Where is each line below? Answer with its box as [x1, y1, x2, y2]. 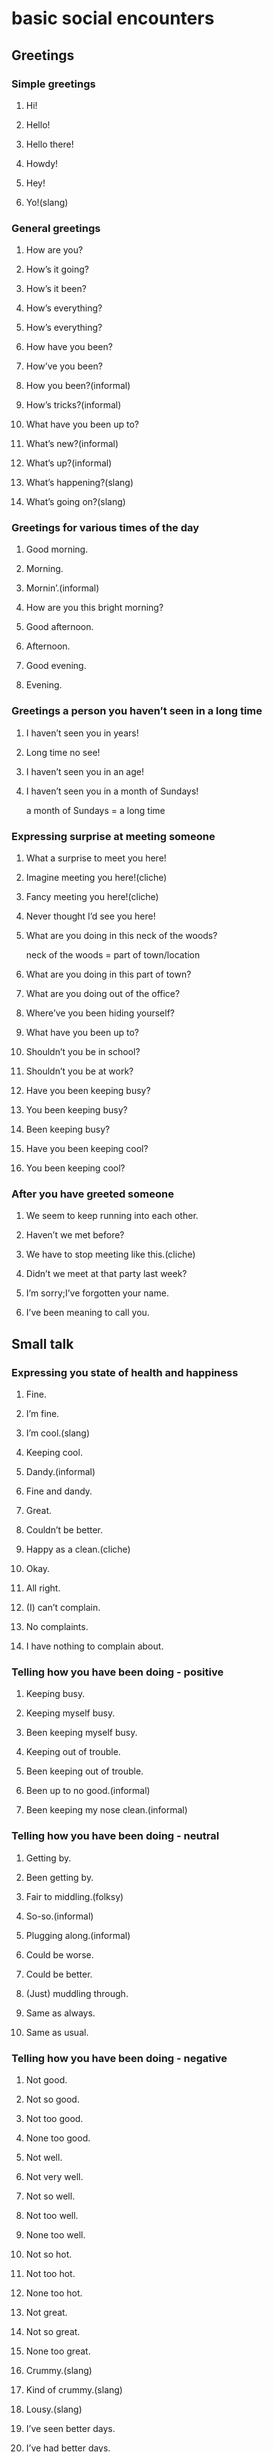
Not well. [25, 2151, 63, 2163]
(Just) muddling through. [25, 1987, 129, 1999]
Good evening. [25, 660, 87, 672]
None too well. [25, 2228, 86, 2241]
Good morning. [25, 543, 89, 556]
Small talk [11, 1335, 74, 1352]
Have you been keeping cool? [25, 1143, 149, 1155]
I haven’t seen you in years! [25, 727, 139, 739]
